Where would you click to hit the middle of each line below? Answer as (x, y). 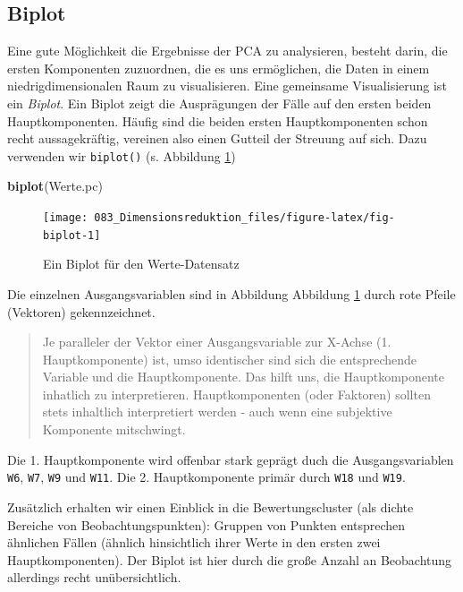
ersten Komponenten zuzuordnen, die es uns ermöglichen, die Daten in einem (219, 68)
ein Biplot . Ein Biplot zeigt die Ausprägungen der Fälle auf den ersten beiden (219, 103)
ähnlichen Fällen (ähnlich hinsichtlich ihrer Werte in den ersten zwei (194, 542)
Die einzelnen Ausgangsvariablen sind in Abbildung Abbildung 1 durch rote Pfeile (231, 293)
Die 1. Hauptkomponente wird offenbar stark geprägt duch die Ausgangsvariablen (231, 459)
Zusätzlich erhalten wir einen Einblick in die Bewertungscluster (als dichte (210, 506)
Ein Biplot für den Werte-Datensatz (141, 264)
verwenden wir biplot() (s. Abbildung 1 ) (122, 155)
